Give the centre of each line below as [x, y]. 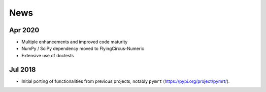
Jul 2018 [23, 69]
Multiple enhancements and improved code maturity [74, 42]
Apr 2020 [24, 30]
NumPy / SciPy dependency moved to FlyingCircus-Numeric [83, 48]
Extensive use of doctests [48, 55]
